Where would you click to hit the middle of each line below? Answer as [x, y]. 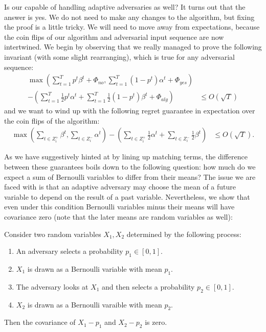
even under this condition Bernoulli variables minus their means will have [119, 207]
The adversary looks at [52, 286]
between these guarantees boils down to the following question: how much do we [130, 167]
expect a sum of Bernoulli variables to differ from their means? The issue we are [130, 176]
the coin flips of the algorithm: [52, 120]
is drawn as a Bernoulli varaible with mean [95, 304]
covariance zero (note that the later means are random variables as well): [118, 217]
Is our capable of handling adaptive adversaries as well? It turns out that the [125, 7]
